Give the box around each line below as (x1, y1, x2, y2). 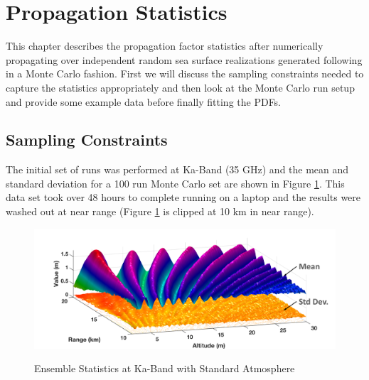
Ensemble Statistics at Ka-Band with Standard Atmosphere (34, 361, 295, 376)
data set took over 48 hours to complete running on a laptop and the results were (6, 190, 361, 205)
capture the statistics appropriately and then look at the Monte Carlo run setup (6, 80, 355, 94)
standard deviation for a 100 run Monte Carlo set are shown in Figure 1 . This (6, 175, 345, 190)
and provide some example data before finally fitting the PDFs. (6, 94, 282, 109)
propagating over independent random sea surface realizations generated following (6, 52, 363, 67)
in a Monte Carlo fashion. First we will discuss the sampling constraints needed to (6, 66, 364, 81)
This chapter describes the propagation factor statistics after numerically (6, 38, 323, 53)
